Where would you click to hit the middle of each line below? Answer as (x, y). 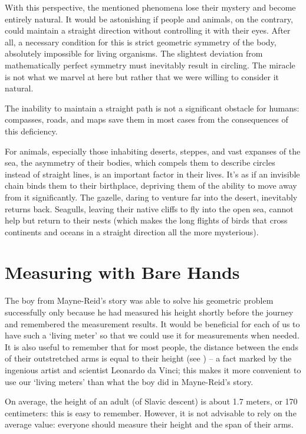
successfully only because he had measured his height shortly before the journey (149, 312)
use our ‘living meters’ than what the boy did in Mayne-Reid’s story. (129, 381)
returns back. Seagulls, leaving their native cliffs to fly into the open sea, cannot (149, 208)
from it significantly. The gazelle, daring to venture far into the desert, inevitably (151, 197)
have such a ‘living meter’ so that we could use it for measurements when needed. (152, 335)
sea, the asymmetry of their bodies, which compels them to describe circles (140, 162)
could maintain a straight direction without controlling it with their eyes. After (148, 30)
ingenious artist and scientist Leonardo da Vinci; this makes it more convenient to (153, 369)
